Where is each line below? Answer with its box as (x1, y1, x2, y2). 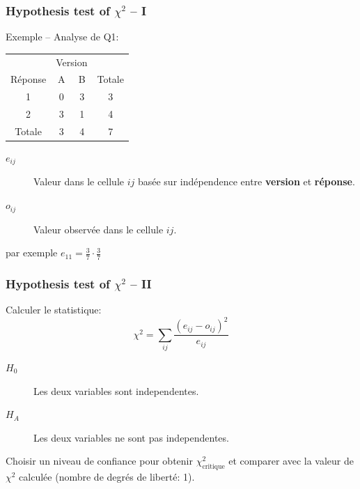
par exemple (6, 245, 58, 260)
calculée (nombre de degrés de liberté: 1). (19, 469, 195, 484)
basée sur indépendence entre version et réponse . (137, 174, 355, 189)
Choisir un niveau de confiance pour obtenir (6, 453, 193, 468)
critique (202, 463, 225, 471)
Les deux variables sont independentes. (33, 383, 199, 398)
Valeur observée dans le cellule (33, 222, 164, 236)
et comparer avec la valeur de (228, 453, 354, 468)
